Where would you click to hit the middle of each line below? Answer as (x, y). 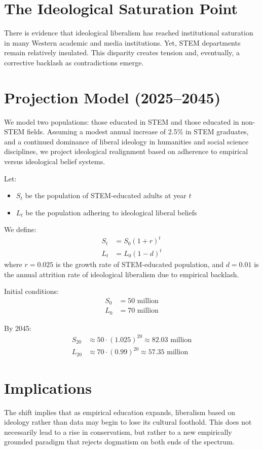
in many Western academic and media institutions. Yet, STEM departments (122, 42)
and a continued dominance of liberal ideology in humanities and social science (126, 141)
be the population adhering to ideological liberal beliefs (111, 212)
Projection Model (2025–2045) (112, 97)
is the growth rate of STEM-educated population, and (140, 264)
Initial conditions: (31, 291)
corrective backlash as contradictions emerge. (74, 62)
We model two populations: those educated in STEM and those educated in (122, 121)
